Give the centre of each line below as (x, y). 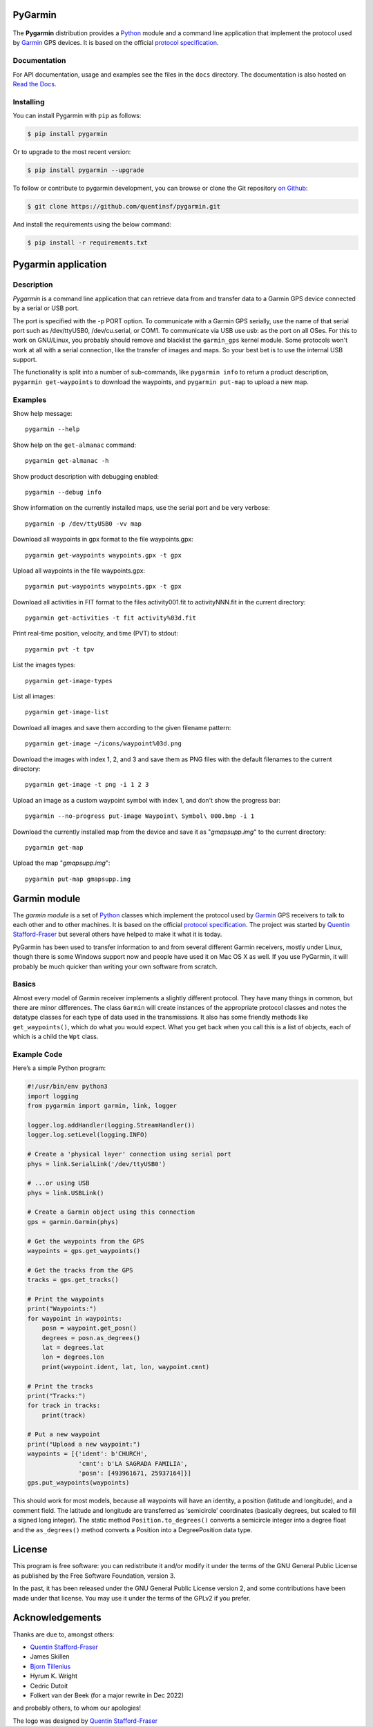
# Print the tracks (60, 1386)
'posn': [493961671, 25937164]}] (135, 1473)
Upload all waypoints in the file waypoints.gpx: (79, 571)
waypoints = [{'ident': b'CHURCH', (87, 1454)
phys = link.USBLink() (66, 1193)
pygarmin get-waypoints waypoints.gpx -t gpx (104, 555)
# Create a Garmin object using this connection (111, 1212)
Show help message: (42, 413)
